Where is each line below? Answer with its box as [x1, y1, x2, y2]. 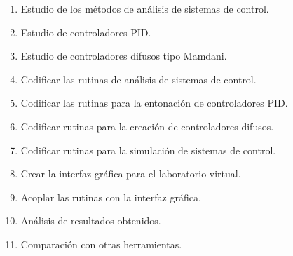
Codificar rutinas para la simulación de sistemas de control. [20, 142, 276, 157]
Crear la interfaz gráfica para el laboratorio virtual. [20, 166, 241, 181]
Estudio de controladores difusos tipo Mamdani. [20, 48, 227, 63]
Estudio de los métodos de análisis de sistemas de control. [20, 1, 269, 15]
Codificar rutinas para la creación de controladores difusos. [20, 119, 274, 133]
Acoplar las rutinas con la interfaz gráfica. [20, 189, 201, 204]
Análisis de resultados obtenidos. [20, 213, 161, 228]
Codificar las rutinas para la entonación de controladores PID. [20, 95, 288, 110]
